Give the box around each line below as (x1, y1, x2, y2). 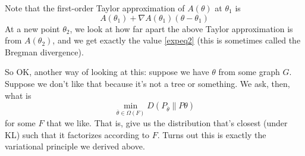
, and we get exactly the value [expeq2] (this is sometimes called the (52, 34, 301, 46)
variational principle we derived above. (5, 140, 145, 152)
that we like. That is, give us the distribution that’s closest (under (46, 117, 288, 129)
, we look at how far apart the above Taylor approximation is (70, 22, 293, 35)
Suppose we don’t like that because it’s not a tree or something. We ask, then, (5, 77, 290, 89)
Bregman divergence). (5, 45, 84, 58)
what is (5, 89, 32, 101)
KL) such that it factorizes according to (5, 128, 150, 141)
